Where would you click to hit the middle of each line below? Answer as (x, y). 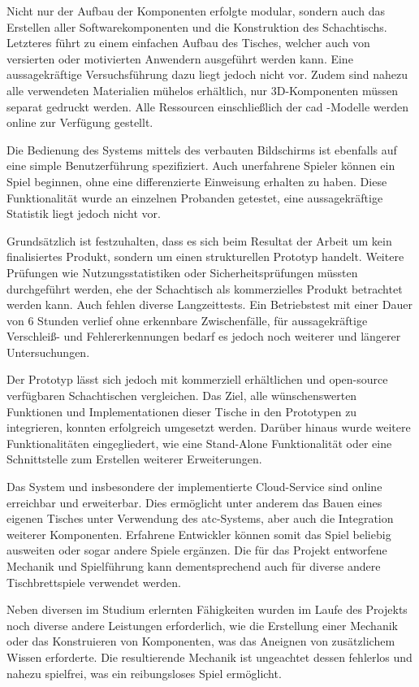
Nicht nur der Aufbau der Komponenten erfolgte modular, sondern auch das (196, 11)
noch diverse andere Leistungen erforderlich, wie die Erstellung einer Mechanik (202, 625)
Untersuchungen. (48, 352)
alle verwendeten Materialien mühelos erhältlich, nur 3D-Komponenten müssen (203, 90)
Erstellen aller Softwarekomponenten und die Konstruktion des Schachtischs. (197, 26)
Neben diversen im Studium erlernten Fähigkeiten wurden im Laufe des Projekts (207, 609)
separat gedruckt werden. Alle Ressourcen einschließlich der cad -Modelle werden (207, 106)
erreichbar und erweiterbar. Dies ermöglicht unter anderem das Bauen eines (194, 502)
